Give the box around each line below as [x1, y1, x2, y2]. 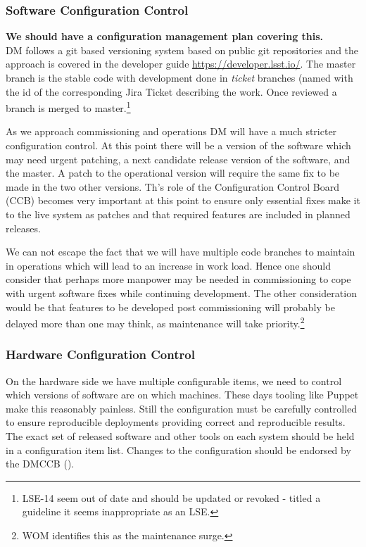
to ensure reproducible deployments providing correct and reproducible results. [6, 415, 346, 429]
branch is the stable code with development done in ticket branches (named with [6, 70, 353, 84]
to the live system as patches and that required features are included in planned [6, 207, 351, 221]
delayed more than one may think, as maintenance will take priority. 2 [6, 314, 305, 330]
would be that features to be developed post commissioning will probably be [6, 299, 335, 314]
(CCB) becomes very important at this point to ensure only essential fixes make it [6, 193, 360, 208]
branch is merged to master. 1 [6, 99, 131, 115]
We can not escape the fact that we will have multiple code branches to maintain [6, 244, 355, 259]
